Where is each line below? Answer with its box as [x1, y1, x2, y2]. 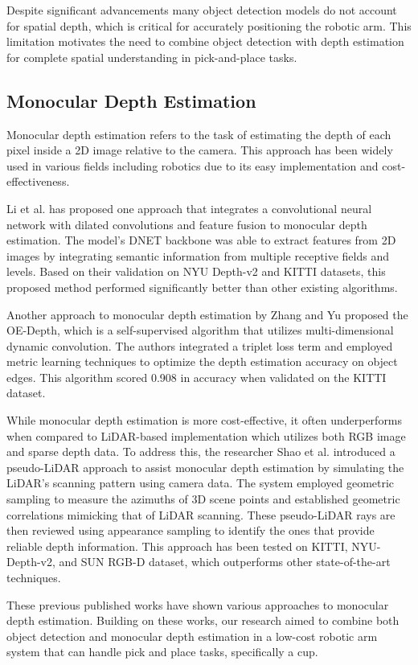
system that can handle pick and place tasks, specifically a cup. [6, 643, 318, 660]
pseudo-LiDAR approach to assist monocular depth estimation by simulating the [6, 458, 404, 475]
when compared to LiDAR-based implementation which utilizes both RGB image [6, 427, 406, 444]
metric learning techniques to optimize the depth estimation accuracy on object [6, 353, 398, 370]
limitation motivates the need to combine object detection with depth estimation [6, 33, 404, 50]
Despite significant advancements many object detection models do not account [6, 2, 397, 18]
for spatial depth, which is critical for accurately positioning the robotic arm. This [6, 17, 412, 34]
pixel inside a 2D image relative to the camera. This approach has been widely [6, 142, 393, 158]
